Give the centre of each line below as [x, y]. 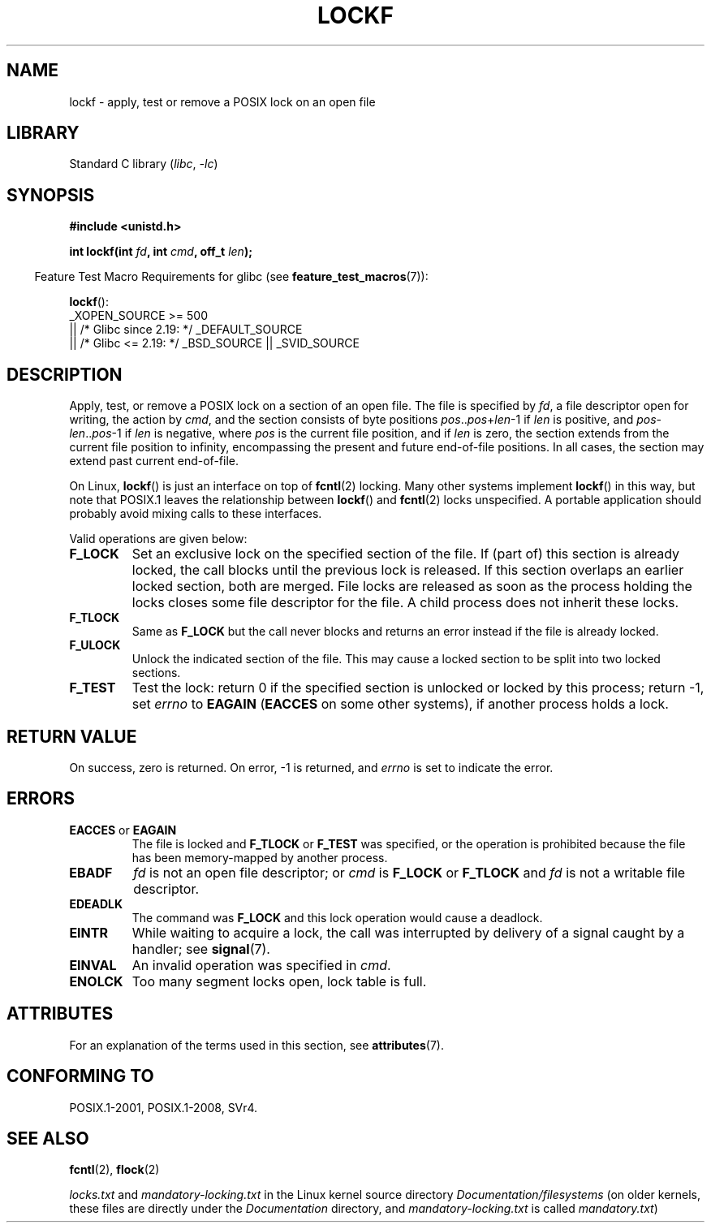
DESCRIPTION [65, 374]
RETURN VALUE [72, 736]
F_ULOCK [95, 645]
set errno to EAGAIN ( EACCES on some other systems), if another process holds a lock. [400, 704]
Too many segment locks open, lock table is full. [279, 981]
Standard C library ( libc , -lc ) [144, 164]
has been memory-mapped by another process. [260, 857]
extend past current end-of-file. [154, 461]
